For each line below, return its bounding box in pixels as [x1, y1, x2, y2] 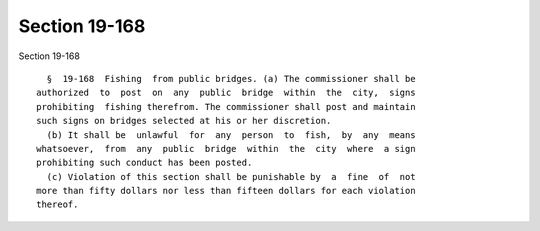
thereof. [36, 199, 79, 210]
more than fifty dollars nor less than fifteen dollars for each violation [36, 185, 416, 197]
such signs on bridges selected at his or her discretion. [36, 115, 332, 127]
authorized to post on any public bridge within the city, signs [36, 87, 416, 99]
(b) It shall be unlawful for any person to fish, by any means [46, 129, 416, 140]
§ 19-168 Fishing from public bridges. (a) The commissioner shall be [46, 73, 416, 84]
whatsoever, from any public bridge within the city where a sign [36, 143, 416, 154]
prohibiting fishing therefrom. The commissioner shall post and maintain [36, 101, 416, 112]
